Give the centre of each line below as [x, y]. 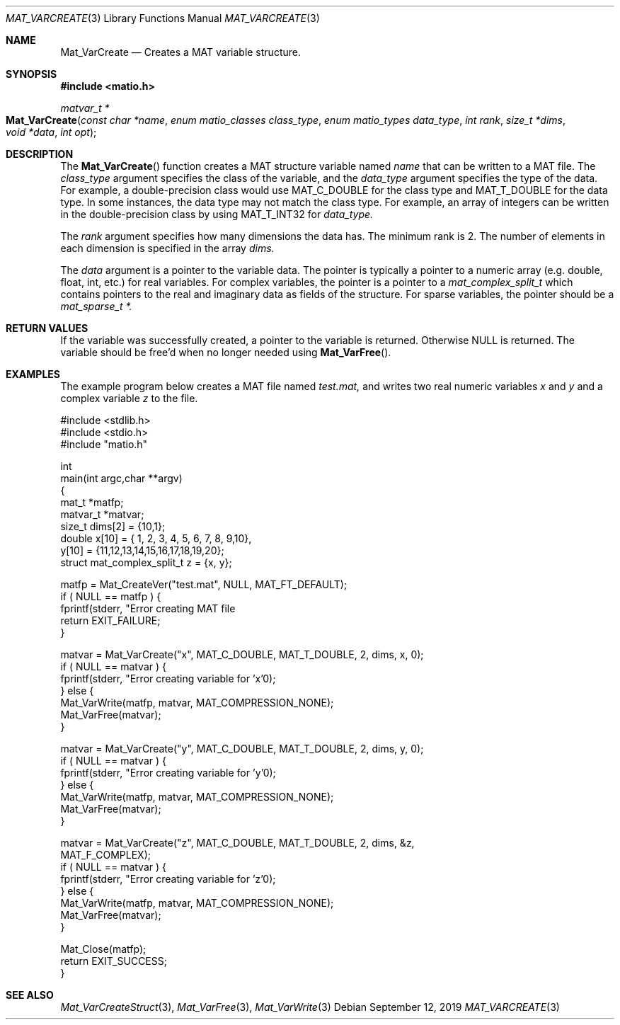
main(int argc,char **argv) [121, 478]
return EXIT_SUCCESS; [114, 961]
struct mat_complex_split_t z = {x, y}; [146, 562]
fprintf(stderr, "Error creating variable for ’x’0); [168, 678]
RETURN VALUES [47, 328]
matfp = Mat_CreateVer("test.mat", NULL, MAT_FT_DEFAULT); [204, 584]
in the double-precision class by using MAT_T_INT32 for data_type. [217, 214]
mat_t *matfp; [92, 502]
